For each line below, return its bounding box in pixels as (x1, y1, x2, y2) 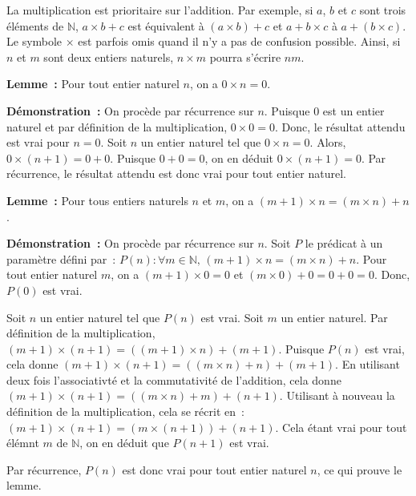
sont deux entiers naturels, (43, 48, 174, 65)
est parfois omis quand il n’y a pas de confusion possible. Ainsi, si (78, 33, 401, 50)
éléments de (6, 17, 64, 34)
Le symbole (6, 33, 63, 50)
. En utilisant (335, 356, 400, 373)
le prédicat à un (305, 235, 383, 252)
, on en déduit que (79, 434, 169, 451)
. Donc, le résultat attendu (274, 118, 406, 135)
